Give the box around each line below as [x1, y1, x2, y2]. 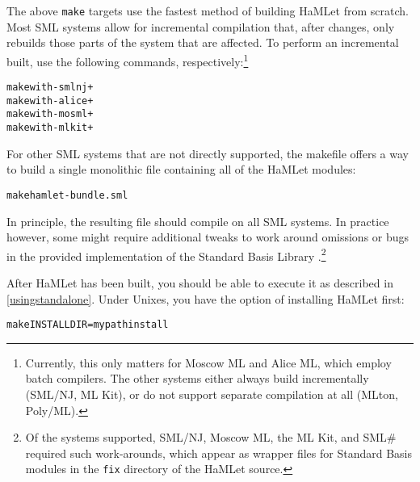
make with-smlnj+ [6, 82, 94, 94]
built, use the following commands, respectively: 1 [6, 50, 249, 69]
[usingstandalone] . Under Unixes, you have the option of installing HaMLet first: [6, 290, 405, 307]
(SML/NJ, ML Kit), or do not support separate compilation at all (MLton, [25, 386, 398, 403]
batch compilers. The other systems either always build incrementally [25, 370, 369, 387]
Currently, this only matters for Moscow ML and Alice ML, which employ [25, 354, 392, 371]
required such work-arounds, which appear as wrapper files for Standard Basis [25, 444, 413, 461]
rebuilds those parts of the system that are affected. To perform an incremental [6, 34, 399, 51]
